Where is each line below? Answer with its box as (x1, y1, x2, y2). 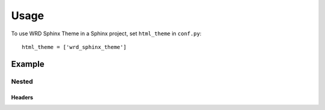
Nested (11, 77, 33, 85)
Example (11, 59, 45, 69)
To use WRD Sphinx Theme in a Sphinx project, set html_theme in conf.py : (11, 30, 202, 37)
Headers (11, 93, 33, 101)
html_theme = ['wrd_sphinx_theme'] (22, 44, 127, 50)
